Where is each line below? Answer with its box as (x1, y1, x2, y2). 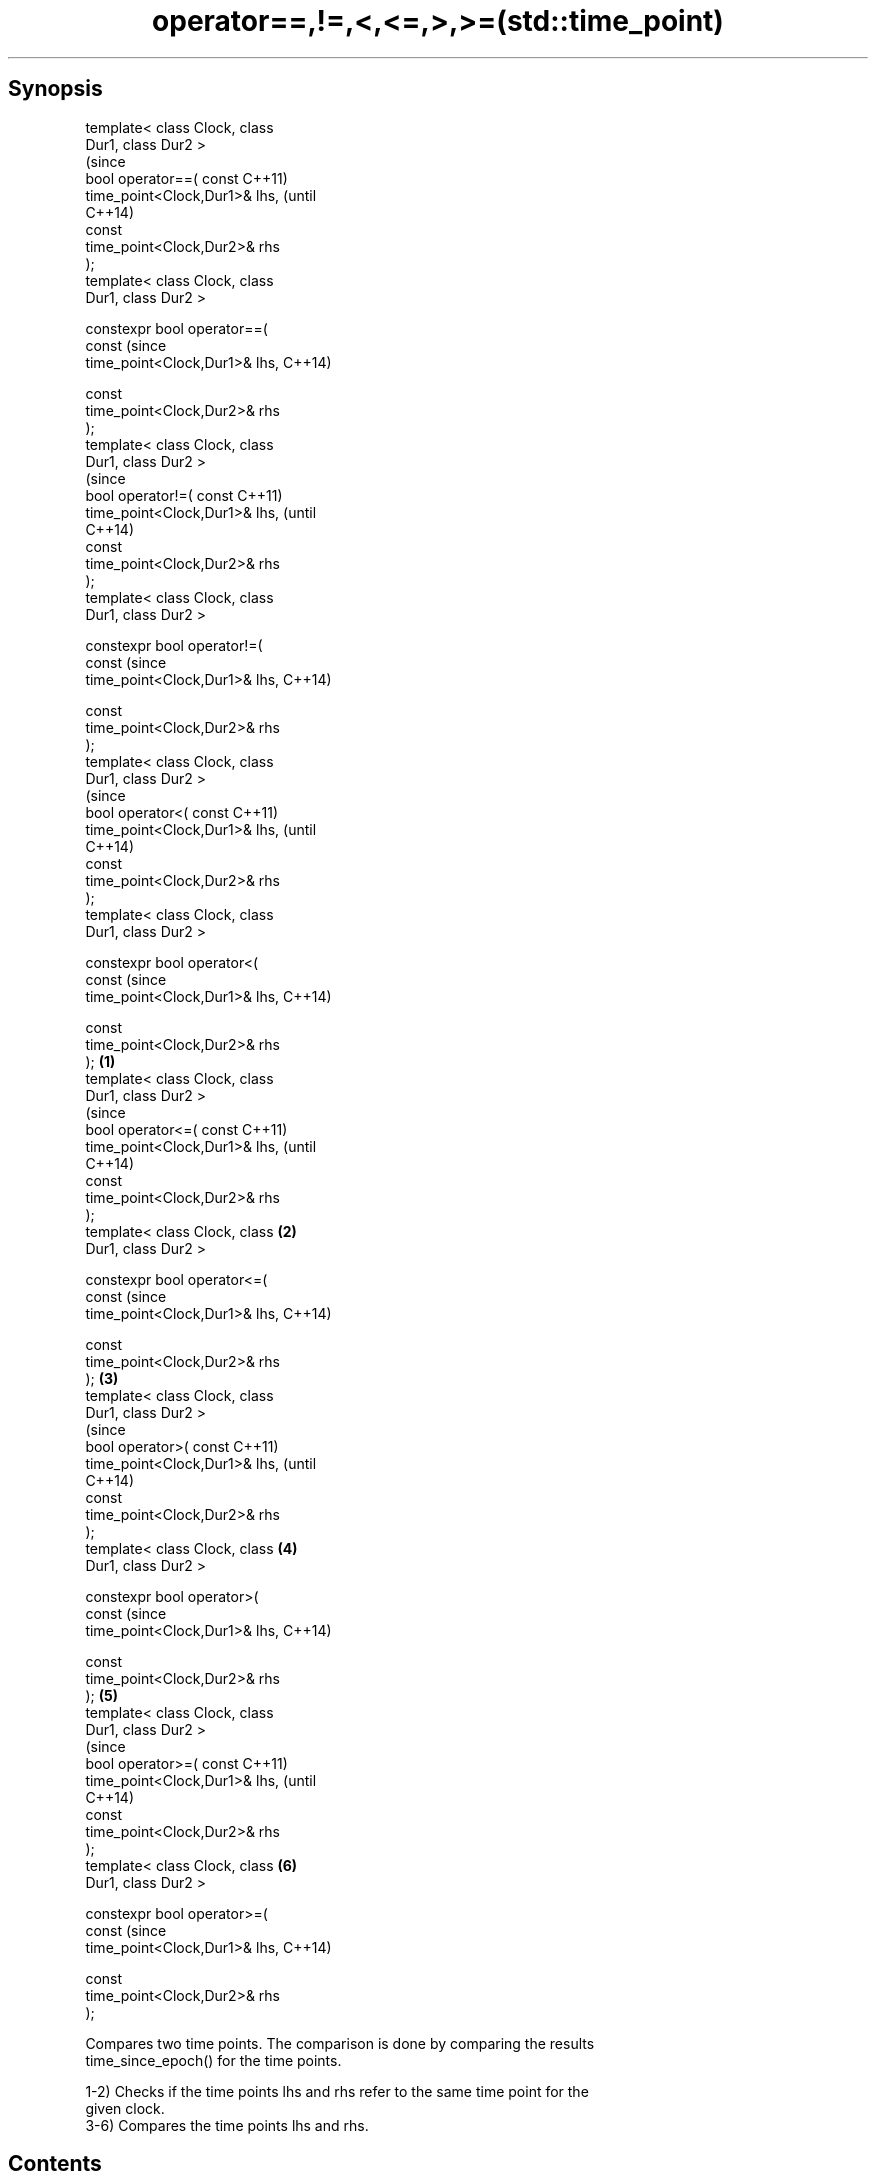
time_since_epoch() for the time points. (85, 2051, 342, 2069)
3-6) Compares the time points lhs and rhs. (85, 2116, 369, 2134)
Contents (8, 2151, 102, 2177)
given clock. (85, 2099, 165, 2117)
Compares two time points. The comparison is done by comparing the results (85, 2034, 595, 2052)
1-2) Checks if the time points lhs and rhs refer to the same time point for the (85, 2082, 589, 2100)
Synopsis (8, 76, 103, 102)
